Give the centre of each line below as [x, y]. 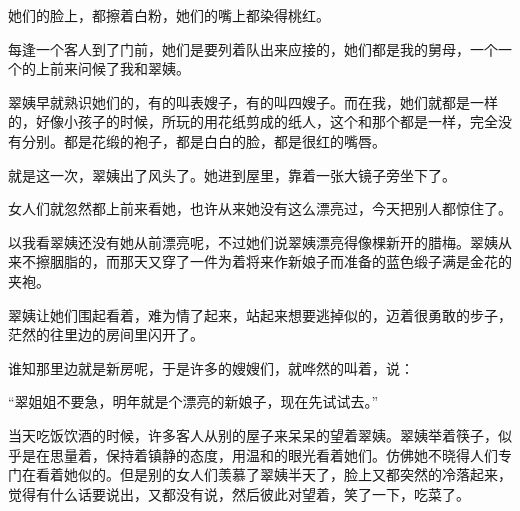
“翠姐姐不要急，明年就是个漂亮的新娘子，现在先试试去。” [193, 401]
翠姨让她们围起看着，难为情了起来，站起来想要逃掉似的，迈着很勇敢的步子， [260, 314]
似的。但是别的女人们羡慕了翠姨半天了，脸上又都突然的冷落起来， [294, 474]
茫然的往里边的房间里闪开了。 [106, 334]
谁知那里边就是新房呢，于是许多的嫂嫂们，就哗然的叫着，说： [211, 367]
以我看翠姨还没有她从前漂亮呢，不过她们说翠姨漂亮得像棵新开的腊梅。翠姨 [253, 241]
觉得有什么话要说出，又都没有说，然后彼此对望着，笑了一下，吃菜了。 [239, 493]
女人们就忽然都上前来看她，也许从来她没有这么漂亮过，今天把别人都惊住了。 [260, 208]
